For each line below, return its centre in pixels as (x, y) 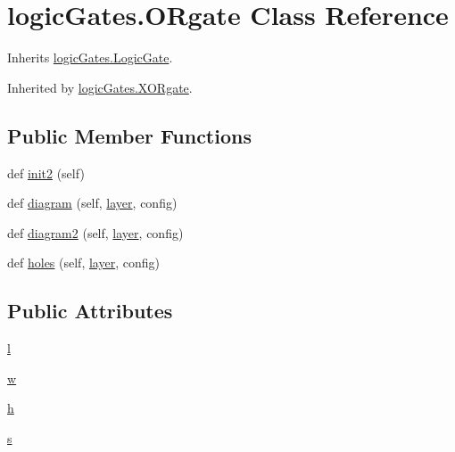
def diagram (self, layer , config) (92, 203)
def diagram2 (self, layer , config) (95, 232)
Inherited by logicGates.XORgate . (100, 87)
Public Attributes (90, 311)
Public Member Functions (129, 135)
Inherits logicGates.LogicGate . (90, 58)
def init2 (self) (46, 173)
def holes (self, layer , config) (83, 263)
